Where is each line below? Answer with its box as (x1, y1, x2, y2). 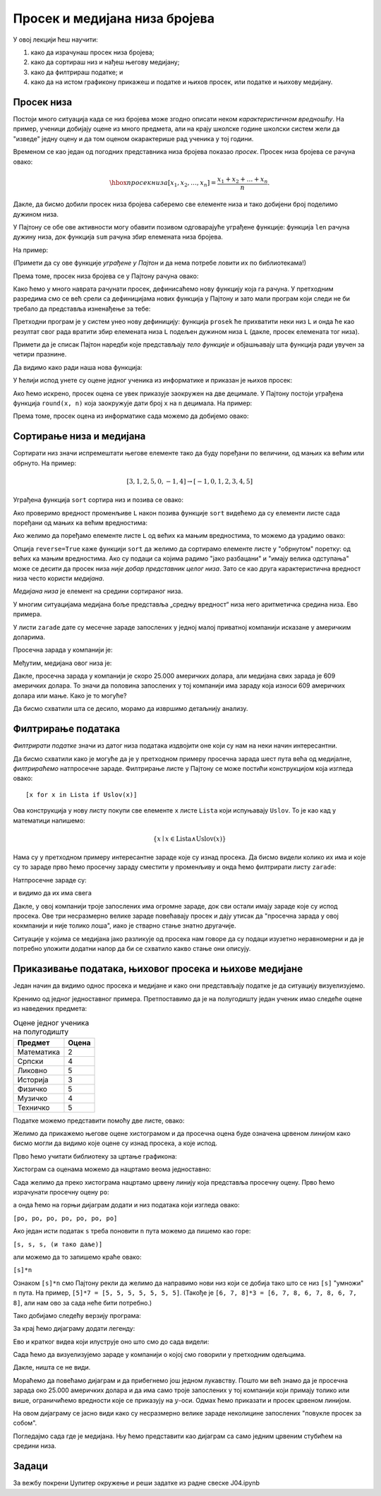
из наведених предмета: (13, 1004, 87, 1012)
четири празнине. (13, 350, 67, 359)
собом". (13, 1419, 37, 1428)
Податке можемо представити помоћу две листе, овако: (13, 1116, 185, 1125)
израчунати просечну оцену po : (13, 1188, 109, 1196)
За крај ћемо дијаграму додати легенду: (13, 1324, 135, 1333)
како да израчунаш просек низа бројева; (30, 48, 155, 56)
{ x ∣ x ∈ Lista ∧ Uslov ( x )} (152, 834, 226, 843)
